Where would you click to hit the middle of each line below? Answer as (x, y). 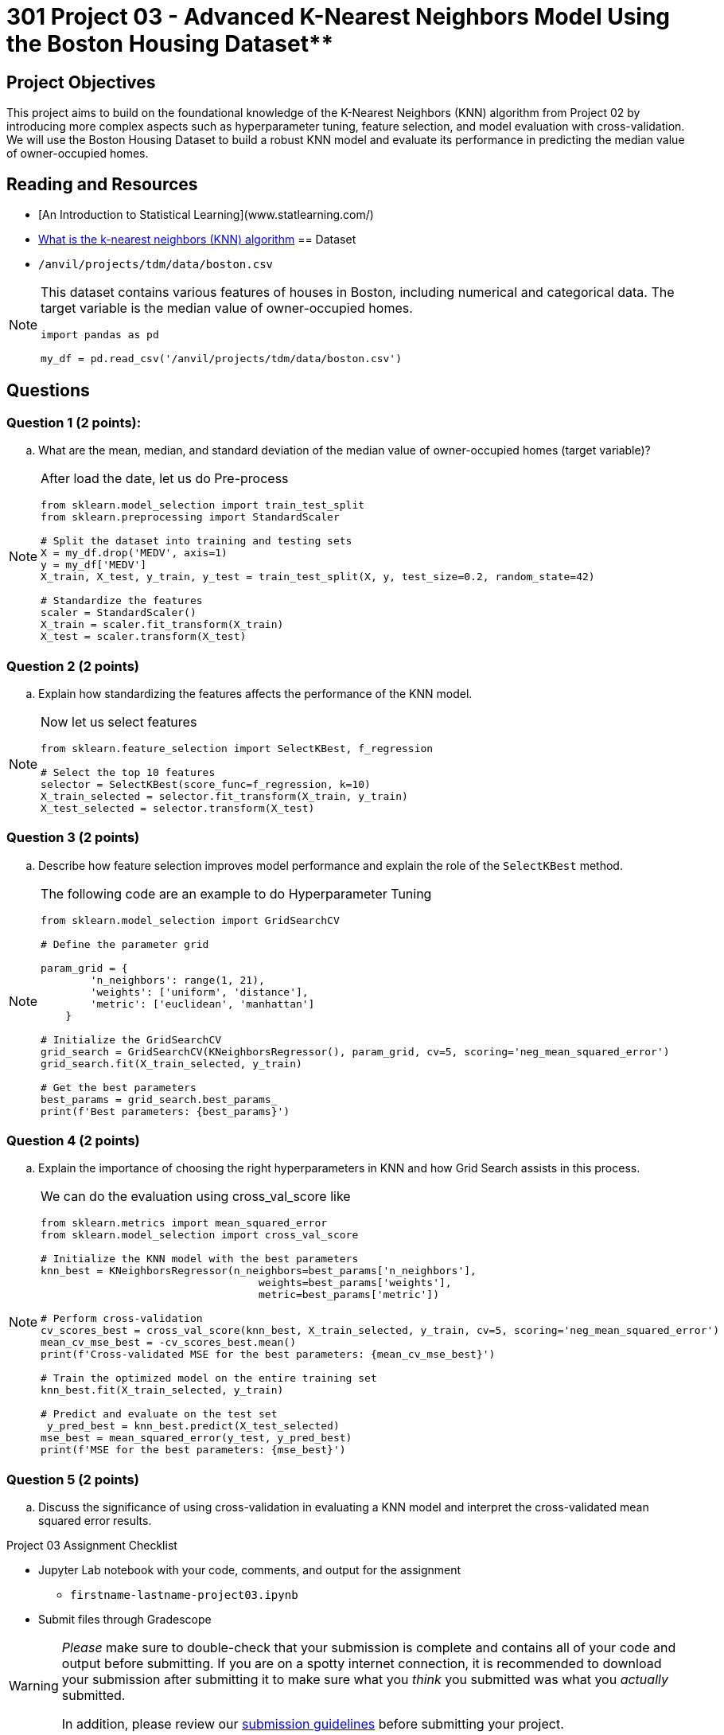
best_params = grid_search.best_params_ (159, 1099)
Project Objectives (81, 82)
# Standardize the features (122, 601)
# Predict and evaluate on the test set (159, 1414)
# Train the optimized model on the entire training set (209, 1378)
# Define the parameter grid (125, 944)
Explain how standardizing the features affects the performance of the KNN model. (255, 693)
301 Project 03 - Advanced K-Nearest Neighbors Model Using (339, 17)
